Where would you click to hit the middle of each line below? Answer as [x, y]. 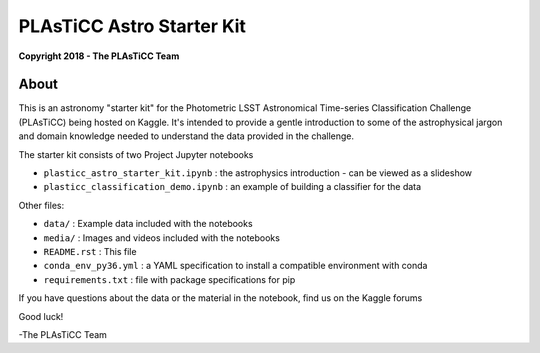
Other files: [41, 205]
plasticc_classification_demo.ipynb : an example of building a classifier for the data [232, 187]
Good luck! [41, 316]
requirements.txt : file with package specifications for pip [169, 279]
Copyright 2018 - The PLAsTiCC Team [99, 56]
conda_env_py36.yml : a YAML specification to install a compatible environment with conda [235, 266]
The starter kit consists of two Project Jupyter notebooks [136, 154]
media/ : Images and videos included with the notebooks [161, 237]
